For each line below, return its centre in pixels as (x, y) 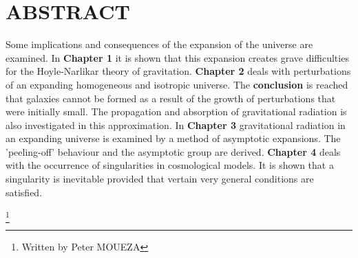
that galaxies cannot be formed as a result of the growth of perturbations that (171, 98)
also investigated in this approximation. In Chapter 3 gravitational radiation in (176, 125)
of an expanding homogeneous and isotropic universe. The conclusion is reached (177, 84)
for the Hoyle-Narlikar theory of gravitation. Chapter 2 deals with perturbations (178, 71)
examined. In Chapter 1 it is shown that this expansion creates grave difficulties (177, 57)
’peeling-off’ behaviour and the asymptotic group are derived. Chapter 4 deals (173, 151)
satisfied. (24, 192)
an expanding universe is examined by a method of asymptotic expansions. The (173, 138)
